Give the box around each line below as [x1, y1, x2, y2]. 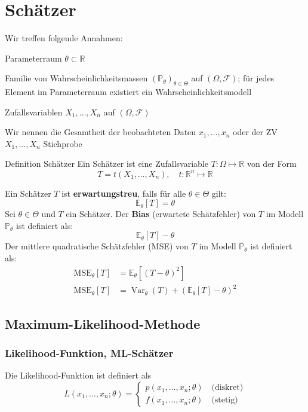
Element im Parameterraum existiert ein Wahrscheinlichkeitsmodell [5, 86, 252, 98]
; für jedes [238, 72, 275, 84]
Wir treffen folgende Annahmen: [5, 32, 123, 44]
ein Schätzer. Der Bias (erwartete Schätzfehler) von [66, 207, 256, 220]
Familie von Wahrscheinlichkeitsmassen [5, 72, 148, 84]
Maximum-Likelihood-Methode [5, 314, 201, 332]
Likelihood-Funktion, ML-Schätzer [5, 345, 174, 360]
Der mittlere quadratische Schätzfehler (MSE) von [5, 240, 189, 252]
